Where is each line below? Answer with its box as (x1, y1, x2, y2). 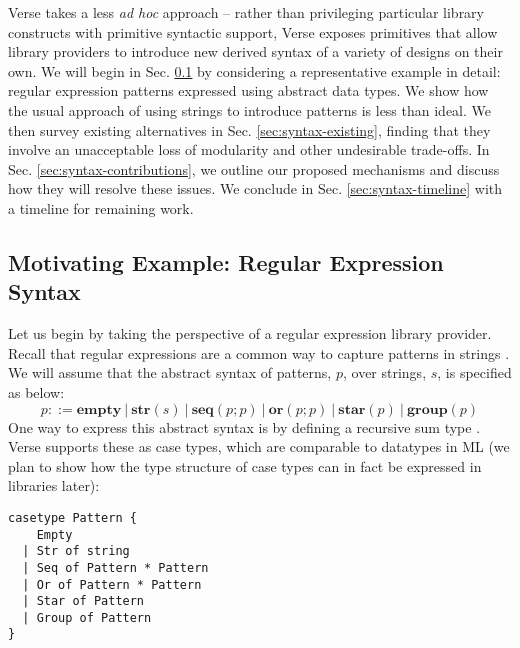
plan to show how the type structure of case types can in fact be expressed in (8, 455, 482, 476)
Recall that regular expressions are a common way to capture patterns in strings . (8, 342, 510, 363)
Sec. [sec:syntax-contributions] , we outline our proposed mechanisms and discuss (8, 158, 500, 179)
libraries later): (8, 475, 100, 496)
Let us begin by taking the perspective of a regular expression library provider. (8, 323, 492, 344)
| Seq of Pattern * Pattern (22, 560, 209, 575)
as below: (8, 381, 65, 402)
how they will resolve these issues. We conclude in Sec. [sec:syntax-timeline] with (8, 178, 503, 199)
